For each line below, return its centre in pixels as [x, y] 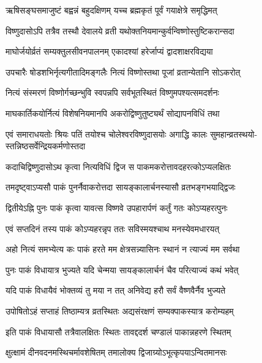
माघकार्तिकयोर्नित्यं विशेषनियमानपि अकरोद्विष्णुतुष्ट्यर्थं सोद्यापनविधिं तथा [113, 113]
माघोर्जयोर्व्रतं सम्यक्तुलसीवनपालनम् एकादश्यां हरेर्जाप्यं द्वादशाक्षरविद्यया [109, 51]
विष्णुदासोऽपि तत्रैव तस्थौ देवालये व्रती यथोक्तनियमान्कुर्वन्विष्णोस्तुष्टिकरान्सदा [120, 30]
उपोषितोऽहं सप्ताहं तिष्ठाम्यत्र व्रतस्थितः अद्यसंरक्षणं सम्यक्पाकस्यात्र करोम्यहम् [120, 310]
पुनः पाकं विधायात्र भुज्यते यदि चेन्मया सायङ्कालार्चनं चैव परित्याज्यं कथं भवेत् [122, 269]
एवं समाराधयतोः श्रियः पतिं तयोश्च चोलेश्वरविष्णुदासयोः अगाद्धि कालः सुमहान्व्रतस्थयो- [132, 134]
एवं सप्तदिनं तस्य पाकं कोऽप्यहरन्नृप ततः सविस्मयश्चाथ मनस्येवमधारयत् [113, 228]
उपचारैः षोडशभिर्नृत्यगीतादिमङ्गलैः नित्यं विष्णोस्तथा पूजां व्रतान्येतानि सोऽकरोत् [123, 72]
